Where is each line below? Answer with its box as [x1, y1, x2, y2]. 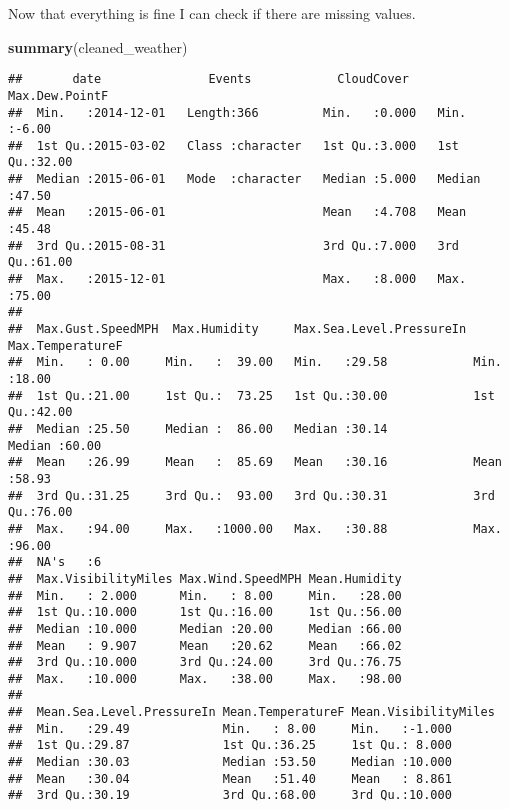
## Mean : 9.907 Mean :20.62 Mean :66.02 [8, 638, 402, 653]
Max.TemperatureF [8, 338, 123, 353]
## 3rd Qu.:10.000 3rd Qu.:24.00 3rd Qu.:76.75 [8, 655, 402, 670]
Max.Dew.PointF [8, 88, 109, 103]
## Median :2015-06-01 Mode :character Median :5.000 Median [8, 172, 481, 187]
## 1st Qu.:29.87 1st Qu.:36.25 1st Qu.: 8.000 [8, 738, 452, 753]
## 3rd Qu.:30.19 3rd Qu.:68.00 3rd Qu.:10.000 [8, 788, 452, 803]
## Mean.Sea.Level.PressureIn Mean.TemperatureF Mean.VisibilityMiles [8, 705, 495, 720]
